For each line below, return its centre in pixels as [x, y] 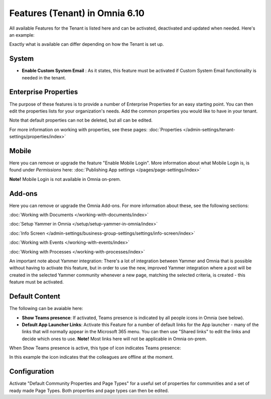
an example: [22, 35]
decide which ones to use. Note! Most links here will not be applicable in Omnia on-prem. [114, 339]
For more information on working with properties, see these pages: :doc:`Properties [96, 129]
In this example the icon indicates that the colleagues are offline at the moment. [92, 357]
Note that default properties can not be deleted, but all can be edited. [81, 120]
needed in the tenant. [44, 77]
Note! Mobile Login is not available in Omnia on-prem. [65, 179]
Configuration [32, 372]
